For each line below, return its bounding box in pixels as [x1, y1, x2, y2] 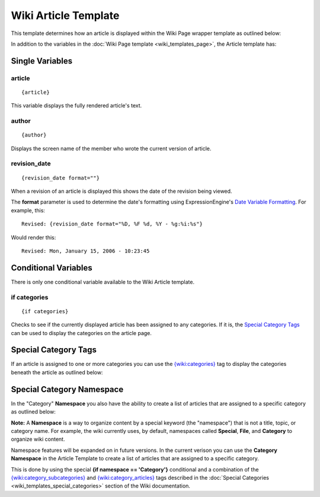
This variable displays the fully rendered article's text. [11, 102, 142, 109]
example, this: [11, 206, 46, 214]
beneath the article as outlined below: [11, 368, 103, 376]
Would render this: [11, 234, 56, 241]
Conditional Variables [11, 263, 92, 273]
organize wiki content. [11, 436, 65, 443]
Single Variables [11, 56, 73, 66]
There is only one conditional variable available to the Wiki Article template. [11, 278, 195, 285]
